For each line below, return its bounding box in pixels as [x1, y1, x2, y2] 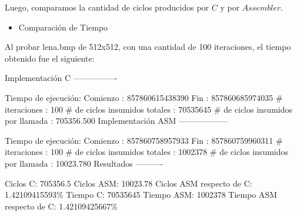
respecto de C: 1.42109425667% [5, 200, 118, 212]
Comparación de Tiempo [18, 21, 108, 33]
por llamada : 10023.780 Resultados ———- [5, 157, 163, 169]
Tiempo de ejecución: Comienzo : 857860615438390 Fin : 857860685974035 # [5, 91, 283, 103]
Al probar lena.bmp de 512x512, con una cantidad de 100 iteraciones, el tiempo [5, 41, 291, 53]
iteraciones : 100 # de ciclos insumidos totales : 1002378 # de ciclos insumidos [5, 146, 289, 158]
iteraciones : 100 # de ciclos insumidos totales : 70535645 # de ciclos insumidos [5, 103, 293, 115]
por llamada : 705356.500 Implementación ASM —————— [5, 114, 228, 127]
